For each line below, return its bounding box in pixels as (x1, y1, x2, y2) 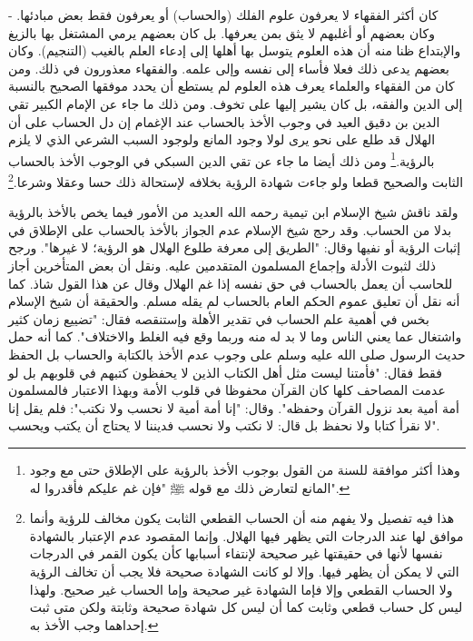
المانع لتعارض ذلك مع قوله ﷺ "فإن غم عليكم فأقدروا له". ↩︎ (29, 478, 350, 497)
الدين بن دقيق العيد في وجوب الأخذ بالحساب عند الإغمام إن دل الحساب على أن (8, 112, 440, 131)
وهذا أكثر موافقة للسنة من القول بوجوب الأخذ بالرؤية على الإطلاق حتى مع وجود (29, 459, 460, 478)
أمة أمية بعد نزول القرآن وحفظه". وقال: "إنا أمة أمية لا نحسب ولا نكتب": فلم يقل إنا (8, 398, 459, 417)
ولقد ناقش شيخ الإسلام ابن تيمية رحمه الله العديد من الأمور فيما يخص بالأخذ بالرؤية (8, 202, 458, 222)
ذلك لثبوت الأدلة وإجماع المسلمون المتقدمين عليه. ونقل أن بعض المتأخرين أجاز (8, 256, 437, 275)
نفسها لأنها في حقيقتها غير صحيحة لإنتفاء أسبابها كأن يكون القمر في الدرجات (29, 544, 443, 563)
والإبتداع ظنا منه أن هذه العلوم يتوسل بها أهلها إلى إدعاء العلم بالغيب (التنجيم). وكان (8, 41, 461, 60)
